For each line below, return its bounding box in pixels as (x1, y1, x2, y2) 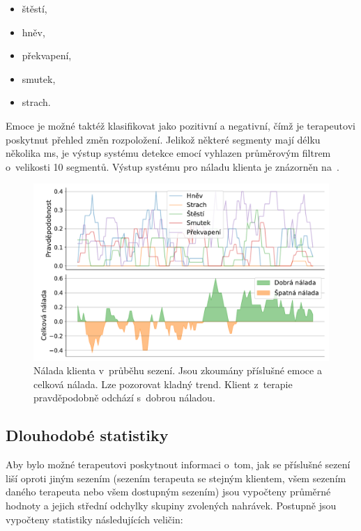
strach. (22, 95, 51, 109)
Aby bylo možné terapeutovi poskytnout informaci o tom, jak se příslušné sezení (6, 457, 351, 472)
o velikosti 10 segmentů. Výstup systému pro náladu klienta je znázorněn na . (6, 159, 339, 174)
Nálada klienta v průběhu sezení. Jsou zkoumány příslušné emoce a (33, 363, 322, 378)
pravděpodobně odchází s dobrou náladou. (33, 390, 215, 405)
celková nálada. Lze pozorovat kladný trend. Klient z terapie (33, 376, 293, 391)
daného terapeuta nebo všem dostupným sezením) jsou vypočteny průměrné (6, 484, 331, 499)
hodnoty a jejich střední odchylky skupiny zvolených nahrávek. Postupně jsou (6, 498, 337, 512)
